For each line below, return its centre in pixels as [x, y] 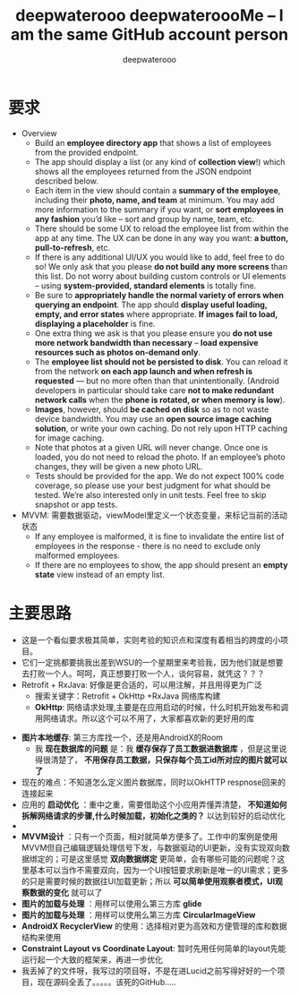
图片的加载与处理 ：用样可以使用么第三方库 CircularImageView [138, 914]
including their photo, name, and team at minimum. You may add [154, 200]
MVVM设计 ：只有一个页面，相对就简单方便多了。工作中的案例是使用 [149, 836]
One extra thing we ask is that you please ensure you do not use [154, 333]
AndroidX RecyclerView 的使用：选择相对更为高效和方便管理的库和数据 [154, 926]
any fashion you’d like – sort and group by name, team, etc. [145, 219]
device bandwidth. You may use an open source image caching [153, 418]
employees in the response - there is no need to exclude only [148, 545]
